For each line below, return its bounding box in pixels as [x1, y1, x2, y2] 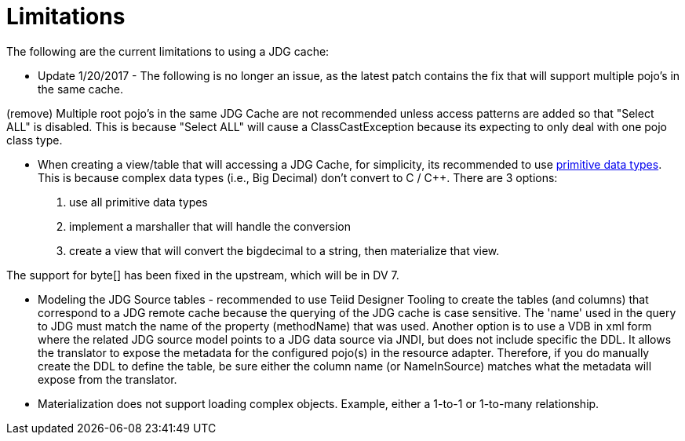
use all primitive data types [69, 195, 208, 209]
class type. [6, 133, 63, 147]
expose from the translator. [38, 372, 177, 386]
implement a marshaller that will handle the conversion [69, 219, 352, 233]
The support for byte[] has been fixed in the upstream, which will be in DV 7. [6, 268, 399, 282]
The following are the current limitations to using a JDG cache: [6, 44, 330, 58]
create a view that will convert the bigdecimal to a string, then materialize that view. [69, 243, 500, 257]
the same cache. [38, 82, 124, 96]
